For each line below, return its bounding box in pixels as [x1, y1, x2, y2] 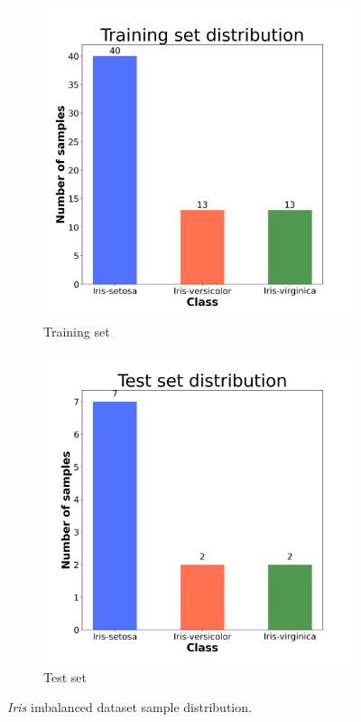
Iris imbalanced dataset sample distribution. [7, 698, 252, 717]
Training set [43, 321, 110, 340]
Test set [43, 667, 87, 686]
